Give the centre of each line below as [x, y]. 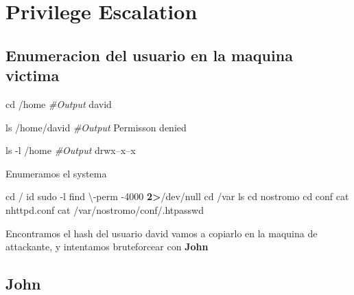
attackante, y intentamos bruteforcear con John [107, 247]
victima [33, 75]
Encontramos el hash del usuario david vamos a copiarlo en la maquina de [162, 233]
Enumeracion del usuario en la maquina [149, 55]
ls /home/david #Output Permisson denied [96, 127]
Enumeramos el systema [56, 173]
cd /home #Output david [59, 103]
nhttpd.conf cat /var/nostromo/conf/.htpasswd [105, 209]
